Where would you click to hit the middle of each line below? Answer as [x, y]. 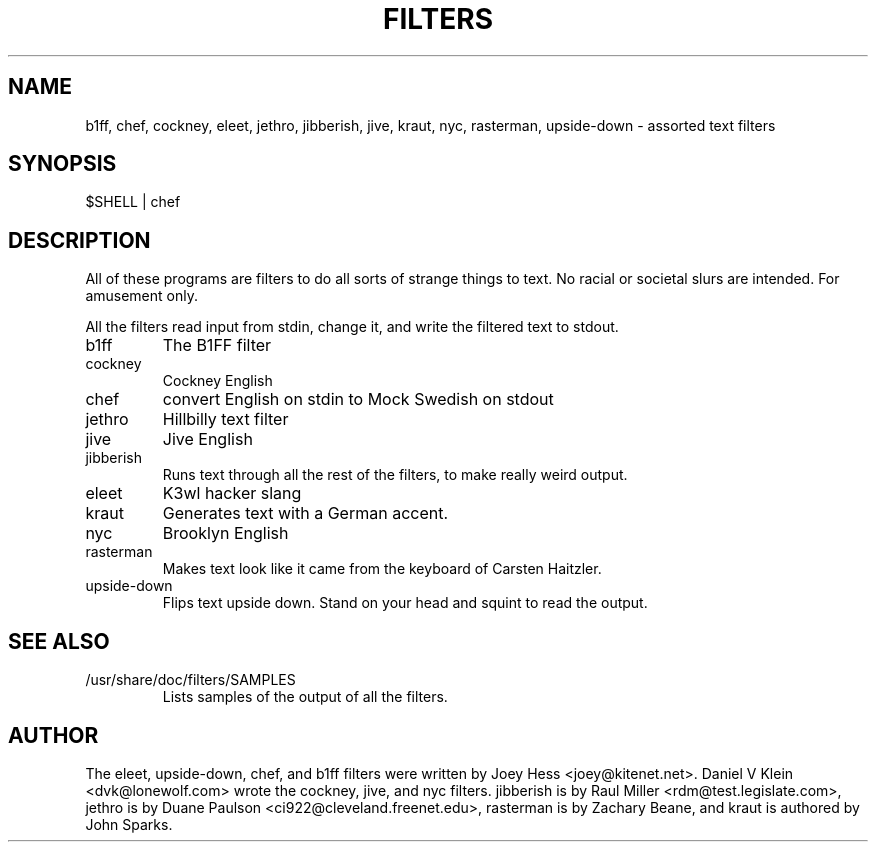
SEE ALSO [59, 641]
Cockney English [217, 381]
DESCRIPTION [79, 240]
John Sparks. [129, 824]
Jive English [207, 439]
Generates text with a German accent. [305, 513]
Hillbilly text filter [225, 419]
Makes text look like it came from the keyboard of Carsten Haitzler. [382, 569]
